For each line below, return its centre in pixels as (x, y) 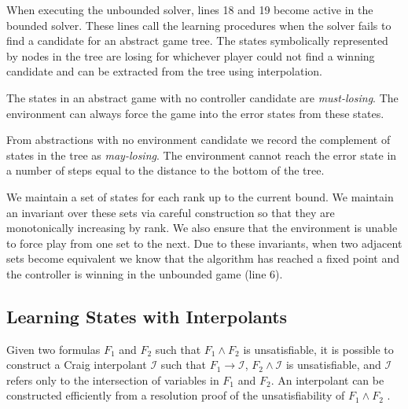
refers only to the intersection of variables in (113, 380)
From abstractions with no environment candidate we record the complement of (198, 140)
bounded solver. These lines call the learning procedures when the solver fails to (199, 25)
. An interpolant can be (327, 380)
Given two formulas (53, 349)
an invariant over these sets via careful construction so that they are (171, 212)
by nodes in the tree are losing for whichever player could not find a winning (191, 55)
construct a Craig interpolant (77, 365)
